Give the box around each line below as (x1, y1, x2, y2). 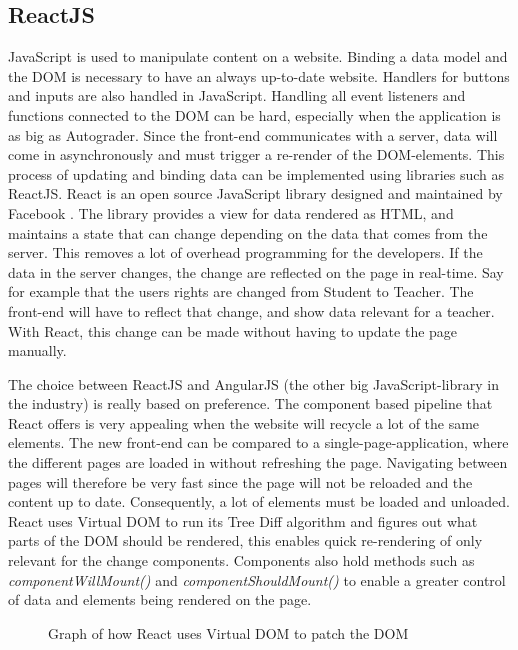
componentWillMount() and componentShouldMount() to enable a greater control (8, 569, 506, 590)
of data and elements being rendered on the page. (8, 589, 312, 610)
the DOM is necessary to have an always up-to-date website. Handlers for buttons (8, 65, 510, 86)
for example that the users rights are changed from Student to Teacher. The (8, 281, 474, 302)
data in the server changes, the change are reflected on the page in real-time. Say (8, 261, 504, 282)
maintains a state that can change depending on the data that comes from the (8, 222, 488, 243)
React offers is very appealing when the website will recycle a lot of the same (8, 412, 480, 433)
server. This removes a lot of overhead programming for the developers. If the (8, 242, 483, 263)
